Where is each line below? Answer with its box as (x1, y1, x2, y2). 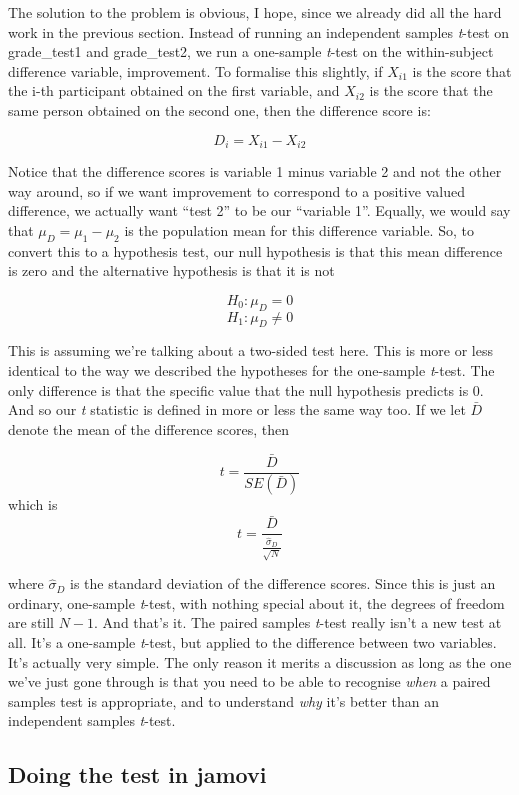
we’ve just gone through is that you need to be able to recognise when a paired (8, 671, 491, 692)
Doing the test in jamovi (8, 759, 267, 790)
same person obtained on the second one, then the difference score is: (8, 99, 431, 120)
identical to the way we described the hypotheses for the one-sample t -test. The (8, 359, 495, 380)
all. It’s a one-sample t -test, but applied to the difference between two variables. (8, 631, 497, 652)
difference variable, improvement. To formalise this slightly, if (8, 60, 383, 81)
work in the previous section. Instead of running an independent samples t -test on (8, 21, 510, 42)
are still (8, 612, 55, 633)
